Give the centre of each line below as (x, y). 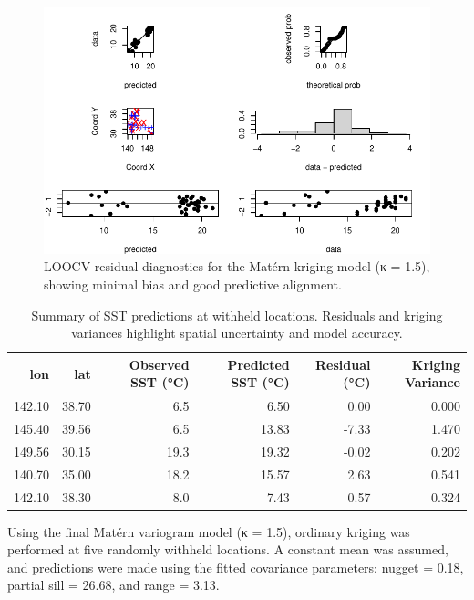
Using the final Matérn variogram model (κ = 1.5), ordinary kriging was (209, 531)
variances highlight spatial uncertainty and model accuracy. (237, 333)
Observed (159, 364)
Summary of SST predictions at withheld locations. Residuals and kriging (237, 315)
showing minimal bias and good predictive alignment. (193, 284)
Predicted (258, 364)
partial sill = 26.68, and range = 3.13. (113, 585)
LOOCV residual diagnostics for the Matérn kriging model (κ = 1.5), (237, 266)
